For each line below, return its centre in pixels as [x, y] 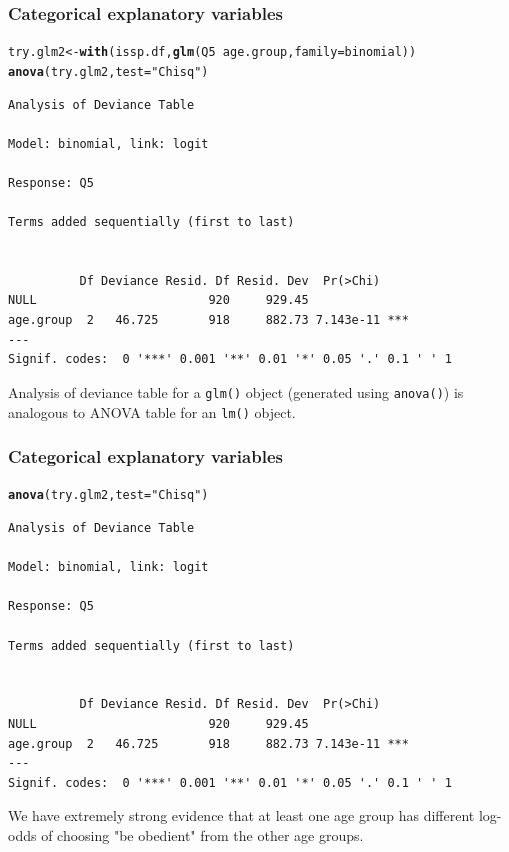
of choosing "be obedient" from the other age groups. [202, 834]
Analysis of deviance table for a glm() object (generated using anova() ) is [236, 391]
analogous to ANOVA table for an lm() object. [152, 411]
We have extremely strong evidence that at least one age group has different [241, 815]
